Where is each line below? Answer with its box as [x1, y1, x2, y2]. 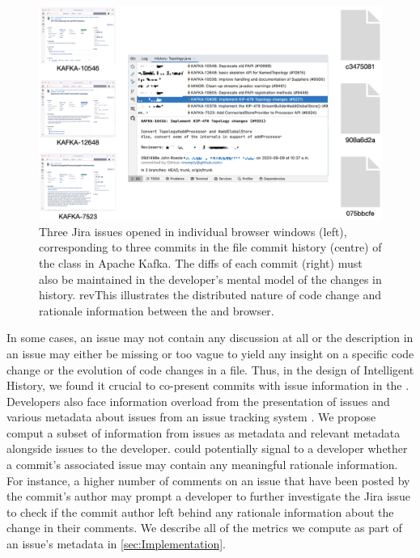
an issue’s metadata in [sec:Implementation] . [6, 535, 226, 552]
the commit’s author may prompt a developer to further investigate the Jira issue [6, 488, 410, 505]
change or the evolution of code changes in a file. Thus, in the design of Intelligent [6, 361, 414, 378]
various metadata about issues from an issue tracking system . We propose [6, 408, 376, 425]
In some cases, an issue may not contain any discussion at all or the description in [6, 329, 414, 346]
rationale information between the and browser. [39, 302, 274, 319]
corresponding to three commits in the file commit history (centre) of [39, 239, 382, 256]
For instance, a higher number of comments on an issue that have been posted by [6, 471, 410, 488]
